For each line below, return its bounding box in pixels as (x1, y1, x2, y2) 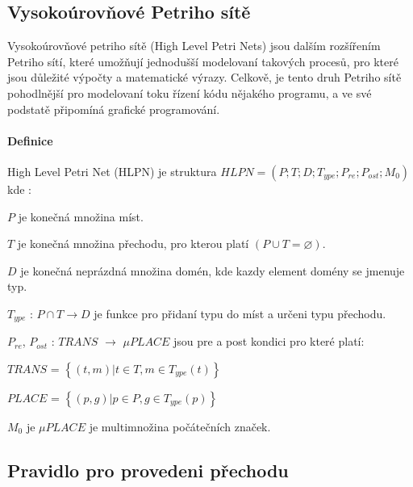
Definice (7, 132, 53, 149)
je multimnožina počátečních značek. (89, 418, 271, 435)
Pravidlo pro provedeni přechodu (7, 457, 289, 482)
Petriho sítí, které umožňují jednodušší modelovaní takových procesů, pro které (7, 52, 398, 69)
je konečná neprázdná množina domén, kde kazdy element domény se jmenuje (20, 262, 405, 279)
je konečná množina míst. (18, 208, 144, 225)
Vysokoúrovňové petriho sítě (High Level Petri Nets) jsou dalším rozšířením (7, 37, 381, 54)
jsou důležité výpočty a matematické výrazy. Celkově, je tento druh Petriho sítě (7, 69, 402, 86)
